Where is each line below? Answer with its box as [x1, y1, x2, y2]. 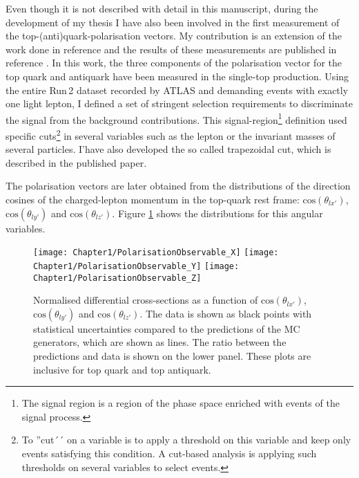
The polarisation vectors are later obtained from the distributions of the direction [6, 178, 351, 193]
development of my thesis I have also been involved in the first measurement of [6, 15, 340, 29]
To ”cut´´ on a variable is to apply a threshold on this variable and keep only [21, 432, 351, 447]
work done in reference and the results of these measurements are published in [6, 42, 337, 56]
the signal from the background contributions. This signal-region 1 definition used [6, 110, 347, 127]
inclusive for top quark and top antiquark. [33, 362, 211, 376]
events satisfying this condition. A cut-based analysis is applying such [21, 445, 317, 460]
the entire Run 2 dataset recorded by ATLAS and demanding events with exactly [6, 82, 349, 97]
